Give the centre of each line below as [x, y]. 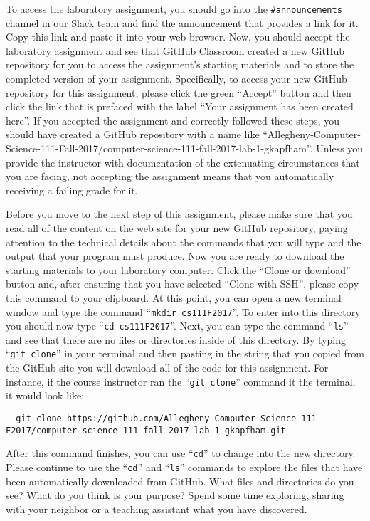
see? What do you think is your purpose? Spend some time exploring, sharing [175, 495]
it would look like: [45, 395]
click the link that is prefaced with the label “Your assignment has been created [180, 106]
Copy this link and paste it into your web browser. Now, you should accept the [178, 37]
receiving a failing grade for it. [72, 190]
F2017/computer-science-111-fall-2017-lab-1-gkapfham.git [146, 430]
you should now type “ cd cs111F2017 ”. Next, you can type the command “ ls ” [177, 326]
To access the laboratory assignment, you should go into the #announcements [174, 9]
